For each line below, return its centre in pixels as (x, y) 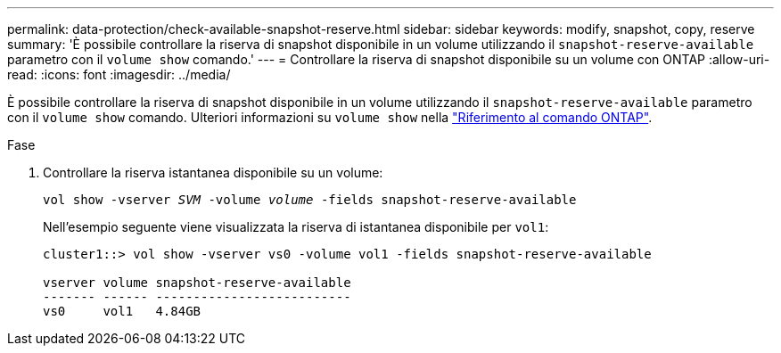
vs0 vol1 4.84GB (122, 311)
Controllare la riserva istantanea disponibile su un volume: (213, 172)
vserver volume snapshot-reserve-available (197, 283)
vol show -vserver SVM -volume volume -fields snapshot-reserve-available (310, 200)
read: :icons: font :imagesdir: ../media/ (119, 74)
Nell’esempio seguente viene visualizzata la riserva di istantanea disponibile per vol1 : (296, 227)
